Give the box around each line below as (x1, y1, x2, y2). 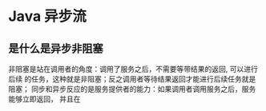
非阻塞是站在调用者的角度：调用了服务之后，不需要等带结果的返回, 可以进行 (8, 65, 258, 73)
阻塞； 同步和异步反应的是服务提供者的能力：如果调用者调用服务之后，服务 (8, 85, 256, 93)
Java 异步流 (8, 7, 87, 26)
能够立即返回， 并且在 (8, 94, 81, 104)
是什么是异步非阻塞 (8, 42, 103, 55)
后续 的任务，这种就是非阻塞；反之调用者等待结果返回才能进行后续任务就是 (8, 74, 256, 84)
